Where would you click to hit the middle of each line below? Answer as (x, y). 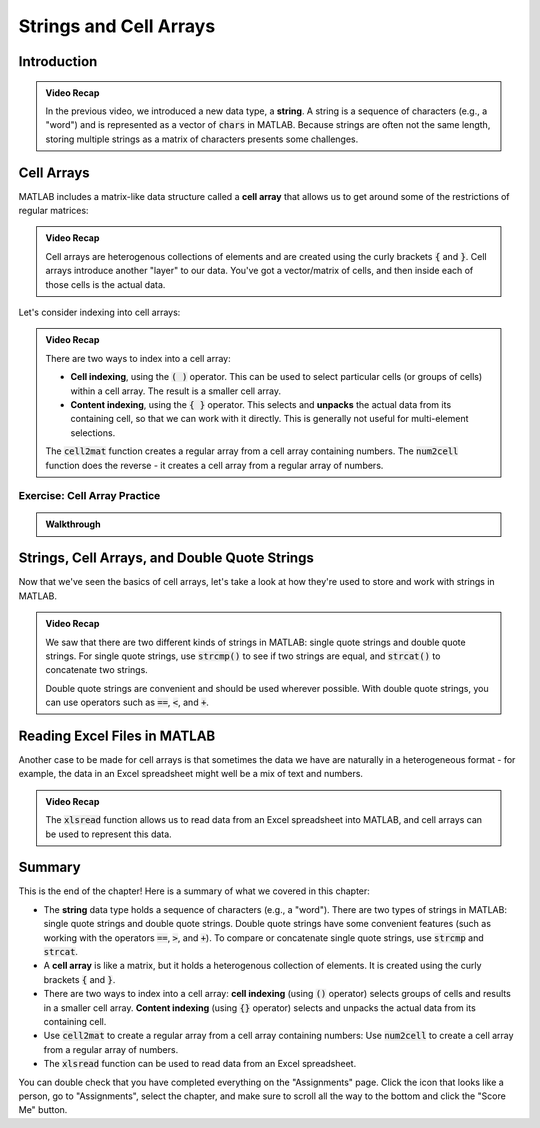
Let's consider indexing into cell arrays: (99, 312)
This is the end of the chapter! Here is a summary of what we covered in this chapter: (194, 891)
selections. (93, 432)
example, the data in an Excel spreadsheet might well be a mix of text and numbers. (191, 774)
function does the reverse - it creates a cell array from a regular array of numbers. (214, 465)
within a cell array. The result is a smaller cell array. (176, 391)
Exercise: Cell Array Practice (89, 496)
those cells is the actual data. (105, 284)
